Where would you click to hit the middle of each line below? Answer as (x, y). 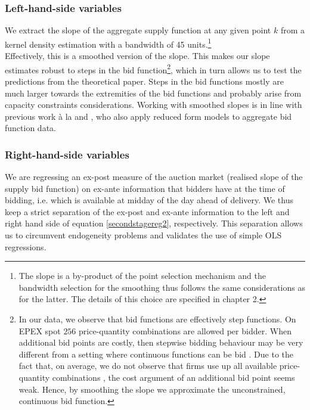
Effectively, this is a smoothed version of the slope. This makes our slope (137, 56)
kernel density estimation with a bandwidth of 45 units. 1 (108, 43)
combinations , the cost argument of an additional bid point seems (173, 377)
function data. (30, 128)
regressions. (26, 246)
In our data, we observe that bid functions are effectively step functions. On (157, 319)
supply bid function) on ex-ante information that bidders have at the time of (145, 188)
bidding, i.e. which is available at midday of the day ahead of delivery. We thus (149, 200)
